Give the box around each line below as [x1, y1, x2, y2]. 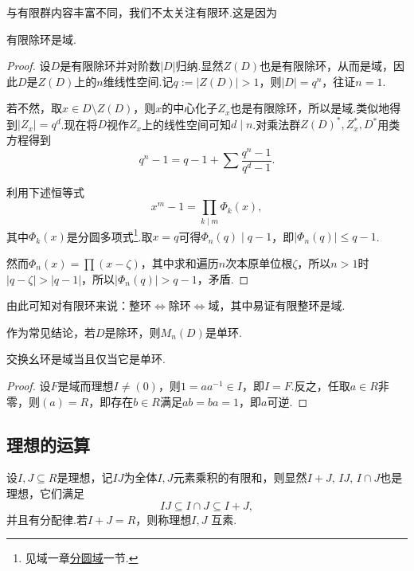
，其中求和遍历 [140, 254, 219, 271]
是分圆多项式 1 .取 [66, 225, 153, 244]
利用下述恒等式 [6, 183, 84, 200]
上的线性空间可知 [141, 115, 231, 132]
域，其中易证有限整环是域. [208, 297, 346, 314]
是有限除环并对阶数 [60, 57, 161, 74]
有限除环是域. [6, 30, 76, 47]
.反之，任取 [291, 377, 350, 393]
